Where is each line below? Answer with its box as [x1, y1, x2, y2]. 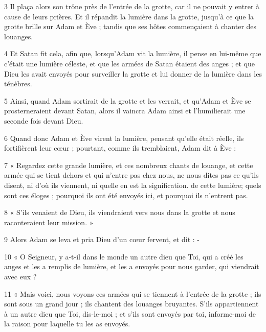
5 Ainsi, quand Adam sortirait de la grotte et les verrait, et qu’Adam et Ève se [4, 95, 251, 106]
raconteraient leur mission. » [4, 217, 94, 227]
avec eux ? [4, 271, 37, 282]
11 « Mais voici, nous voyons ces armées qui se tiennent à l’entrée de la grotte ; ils [4, 288, 261, 299]
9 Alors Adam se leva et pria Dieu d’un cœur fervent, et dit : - [4, 234, 199, 245]
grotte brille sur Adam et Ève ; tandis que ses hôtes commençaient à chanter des [4, 21, 257, 32]
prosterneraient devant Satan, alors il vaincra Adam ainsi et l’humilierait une [4, 105, 246, 116]
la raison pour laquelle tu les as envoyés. [4, 318, 130, 329]
